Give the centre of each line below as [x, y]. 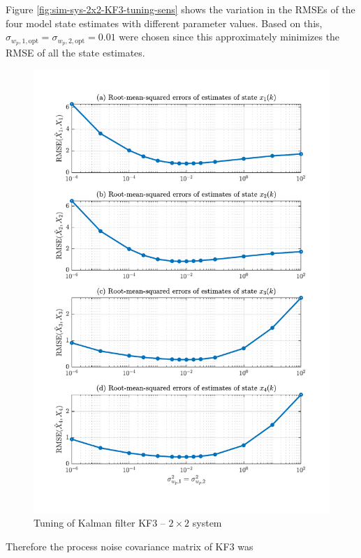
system [207, 522]
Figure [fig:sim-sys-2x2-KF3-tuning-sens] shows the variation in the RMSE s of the [180, 9]
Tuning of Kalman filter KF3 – [100, 522]
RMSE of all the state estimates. [75, 53]
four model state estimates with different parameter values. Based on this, [164, 23]
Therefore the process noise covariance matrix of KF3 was [130, 546]
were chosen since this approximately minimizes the [229, 37]
